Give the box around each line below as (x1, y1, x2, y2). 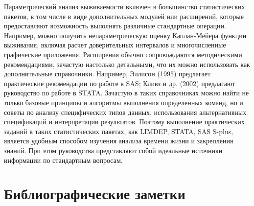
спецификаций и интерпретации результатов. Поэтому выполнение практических (4, 116, 245, 127)
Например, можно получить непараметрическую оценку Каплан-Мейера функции (4, 30, 247, 40)
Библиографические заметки (4, 183, 185, 204)
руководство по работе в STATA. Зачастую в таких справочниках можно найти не (4, 88, 249, 98)
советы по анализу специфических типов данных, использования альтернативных (4, 107, 247, 117)
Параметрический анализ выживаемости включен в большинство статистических (4, 1, 245, 11)
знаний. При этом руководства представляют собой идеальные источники (4, 145, 223, 155)
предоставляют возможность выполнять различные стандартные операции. (4, 21, 226, 31)
